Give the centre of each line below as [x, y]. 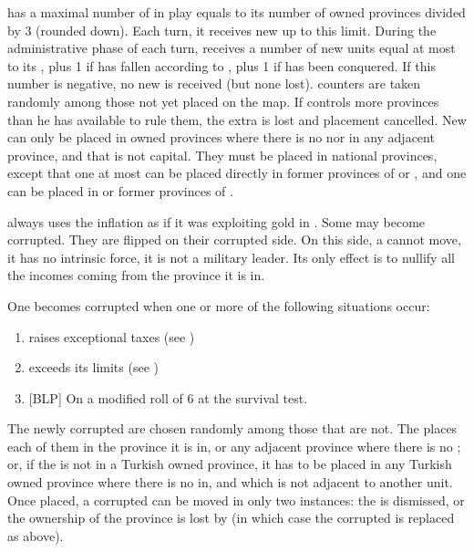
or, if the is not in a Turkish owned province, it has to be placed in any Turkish [230, 464]
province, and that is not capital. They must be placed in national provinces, [222, 155]
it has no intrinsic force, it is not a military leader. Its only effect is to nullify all [231, 257]
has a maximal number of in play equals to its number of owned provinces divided [237, 12]
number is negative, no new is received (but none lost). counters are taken [214, 83]
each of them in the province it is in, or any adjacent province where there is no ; [234, 446]
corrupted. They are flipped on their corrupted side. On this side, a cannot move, [234, 240]
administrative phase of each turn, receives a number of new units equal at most [232, 48]
